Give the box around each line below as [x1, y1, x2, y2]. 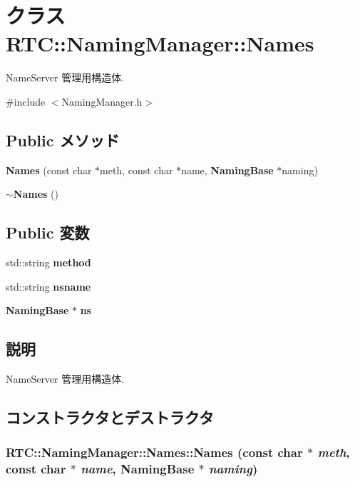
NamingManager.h [61, 94, 143, 109]
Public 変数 [6, 221, 90, 243]
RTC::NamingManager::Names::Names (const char [6, 443, 303, 461]
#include [6, 94, 46, 109]
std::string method [6, 255, 91, 270]
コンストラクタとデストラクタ [6, 406, 214, 428]
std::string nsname [6, 278, 91, 293]
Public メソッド [6, 129, 120, 151]
